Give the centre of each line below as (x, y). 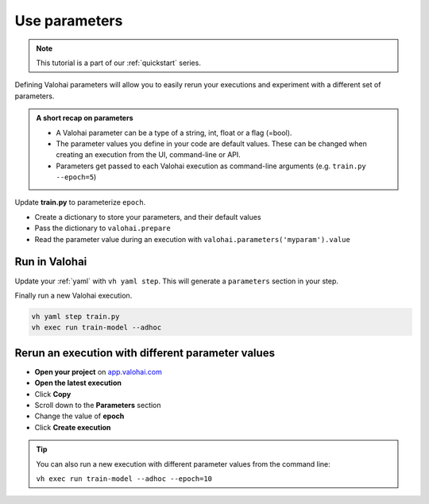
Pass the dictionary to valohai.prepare (102, 228)
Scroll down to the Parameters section (98, 405)
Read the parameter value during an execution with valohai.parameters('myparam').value (193, 239)
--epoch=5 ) (76, 177)
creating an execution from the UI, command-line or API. (149, 155)
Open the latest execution (78, 383)
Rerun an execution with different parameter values (145, 353)
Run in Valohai (51, 262)
